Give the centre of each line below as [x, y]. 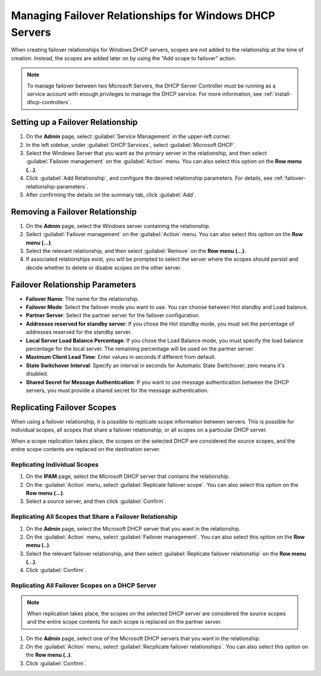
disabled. [37, 374]
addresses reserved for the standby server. [79, 332]
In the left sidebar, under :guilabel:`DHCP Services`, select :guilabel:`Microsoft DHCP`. [131, 145]
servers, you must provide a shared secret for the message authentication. [117, 390]
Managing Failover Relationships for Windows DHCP [143, 15]
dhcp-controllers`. [49, 102]
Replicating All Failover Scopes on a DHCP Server [84, 586]
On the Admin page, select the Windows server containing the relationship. [118, 226]
